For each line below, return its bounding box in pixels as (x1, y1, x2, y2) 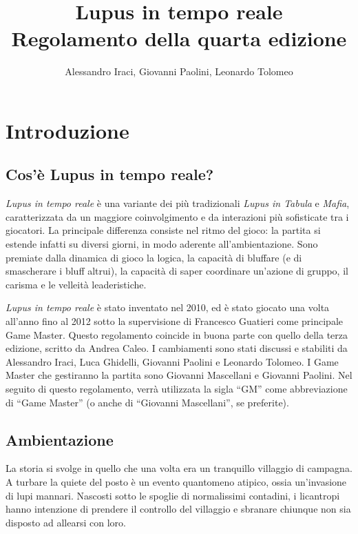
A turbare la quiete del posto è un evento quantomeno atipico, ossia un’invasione (6, 475, 347, 488)
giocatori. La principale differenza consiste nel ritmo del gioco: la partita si (6, 223, 321, 237)
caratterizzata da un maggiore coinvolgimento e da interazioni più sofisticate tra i (6, 209, 349, 224)
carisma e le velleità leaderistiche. (6, 277, 147, 291)
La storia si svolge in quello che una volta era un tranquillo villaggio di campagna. (6, 461, 352, 475)
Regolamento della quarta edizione (11, 24, 347, 52)
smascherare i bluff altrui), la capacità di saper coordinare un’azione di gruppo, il (6, 264, 348, 278)
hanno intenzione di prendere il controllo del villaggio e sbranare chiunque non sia (6, 502, 351, 516)
